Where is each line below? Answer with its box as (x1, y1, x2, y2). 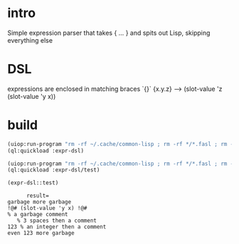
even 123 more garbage (7, 230, 75, 237)
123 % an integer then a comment (7, 223, 107, 230)
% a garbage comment (7, 211, 69, 218)
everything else (7, 36, 53, 44)
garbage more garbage (7, 198, 72, 206)
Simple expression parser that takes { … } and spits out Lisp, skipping (7, 28, 211, 37)
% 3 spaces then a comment (16, 217, 97, 225)
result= (26, 192, 50, 200)
